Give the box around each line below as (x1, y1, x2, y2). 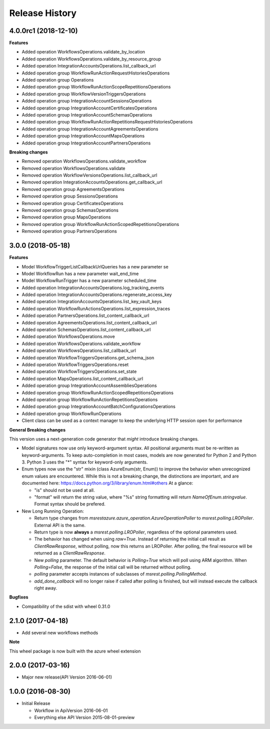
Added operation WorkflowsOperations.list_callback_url (21, 347, 136, 353)
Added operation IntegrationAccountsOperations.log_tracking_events (21, 284, 164, 290)
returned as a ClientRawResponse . (34, 550, 106, 556)
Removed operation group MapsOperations (21, 214, 111, 220)
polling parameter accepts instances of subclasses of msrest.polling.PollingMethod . (34, 571, 207, 577)
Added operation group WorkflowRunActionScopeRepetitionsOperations (21, 84, 171, 90)
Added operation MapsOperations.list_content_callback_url (21, 375, 143, 381)
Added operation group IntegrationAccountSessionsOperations (21, 98, 152, 104)
